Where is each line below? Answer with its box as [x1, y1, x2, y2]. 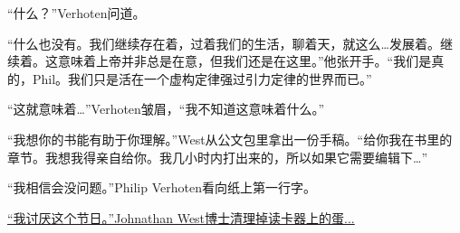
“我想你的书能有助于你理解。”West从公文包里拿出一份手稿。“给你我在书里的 [7, 129, 453, 148]
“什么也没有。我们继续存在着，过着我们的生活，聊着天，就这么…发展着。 [7, 33, 440, 52]
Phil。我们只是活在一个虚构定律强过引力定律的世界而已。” [32, 69, 372, 88]
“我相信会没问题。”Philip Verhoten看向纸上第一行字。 [7, 178, 316, 197]
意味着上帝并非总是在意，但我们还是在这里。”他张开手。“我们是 [57, 51, 432, 70]
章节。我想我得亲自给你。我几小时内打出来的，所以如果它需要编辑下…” [7, 147, 427, 166]
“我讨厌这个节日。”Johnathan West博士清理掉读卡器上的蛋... [7, 208, 355, 227]
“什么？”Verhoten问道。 [7, 4, 146, 22]
